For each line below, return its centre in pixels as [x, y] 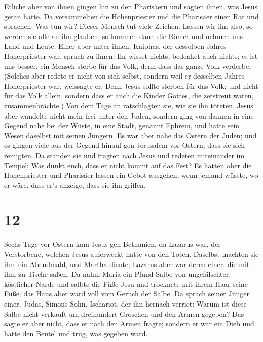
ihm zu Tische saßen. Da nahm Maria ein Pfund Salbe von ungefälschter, [118, 274]
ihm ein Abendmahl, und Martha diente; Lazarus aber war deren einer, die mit [127, 264]
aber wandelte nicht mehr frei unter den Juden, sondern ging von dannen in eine [129, 115]
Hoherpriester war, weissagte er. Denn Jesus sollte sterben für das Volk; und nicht [131, 85]
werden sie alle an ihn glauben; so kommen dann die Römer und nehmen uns [124, 36]
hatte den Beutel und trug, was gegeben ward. [76, 333]
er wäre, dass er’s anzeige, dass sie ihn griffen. [75, 185]
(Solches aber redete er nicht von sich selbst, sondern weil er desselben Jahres [124, 76]
